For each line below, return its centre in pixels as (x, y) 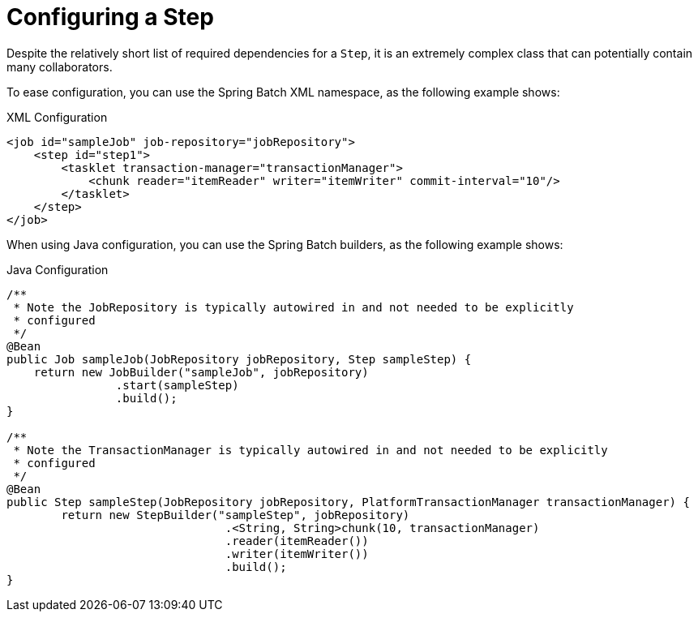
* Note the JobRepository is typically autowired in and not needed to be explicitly (293, 307)
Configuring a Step (110, 17)
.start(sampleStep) (177, 385)
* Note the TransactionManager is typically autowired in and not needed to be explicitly (310, 450)
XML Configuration (57, 117)
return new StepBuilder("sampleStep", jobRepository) (236, 515)
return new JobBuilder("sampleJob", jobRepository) (201, 372)
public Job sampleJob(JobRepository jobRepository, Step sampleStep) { (239, 359)
